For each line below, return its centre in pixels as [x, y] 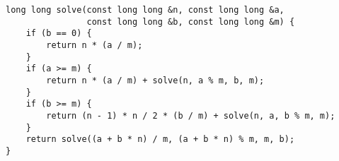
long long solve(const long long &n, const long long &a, [145, 10]
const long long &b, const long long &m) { [191, 22]
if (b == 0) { [59, 34]
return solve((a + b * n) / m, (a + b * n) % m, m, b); [160, 139]
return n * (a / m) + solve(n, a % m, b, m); [155, 80]
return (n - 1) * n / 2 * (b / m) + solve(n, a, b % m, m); [191, 115]
